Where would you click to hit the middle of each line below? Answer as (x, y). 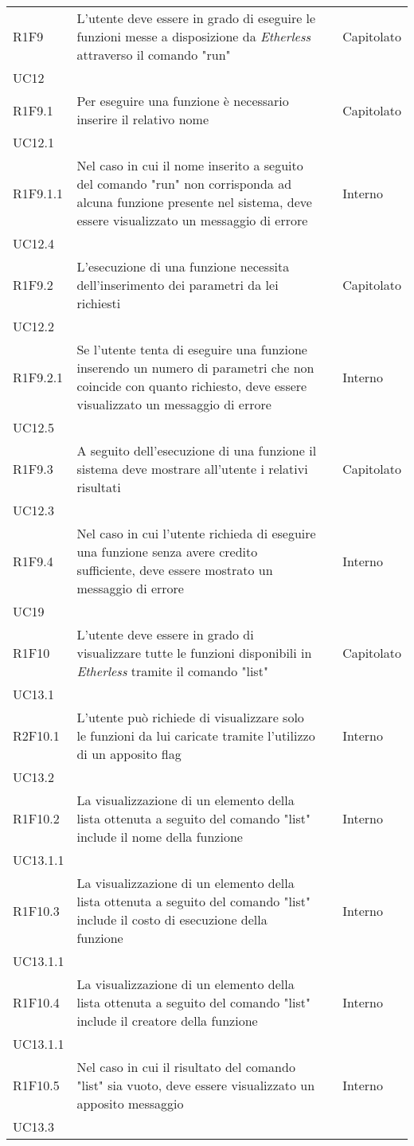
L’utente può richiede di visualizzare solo (190, 717)
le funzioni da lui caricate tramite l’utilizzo (196, 735)
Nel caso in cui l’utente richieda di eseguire (196, 533)
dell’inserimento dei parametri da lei (178, 285)
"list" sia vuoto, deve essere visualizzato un (196, 1085)
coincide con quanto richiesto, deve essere (192, 386)
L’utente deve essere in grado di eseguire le (196, 18)
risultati (99, 487)
